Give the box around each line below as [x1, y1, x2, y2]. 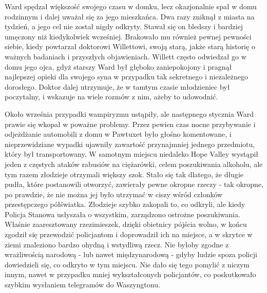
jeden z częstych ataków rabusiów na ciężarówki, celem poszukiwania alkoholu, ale [5, 158, 263, 169]
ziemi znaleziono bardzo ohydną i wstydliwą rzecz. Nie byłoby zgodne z [5, 239, 229, 249]
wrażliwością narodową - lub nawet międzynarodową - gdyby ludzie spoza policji [5, 249, 257, 260]
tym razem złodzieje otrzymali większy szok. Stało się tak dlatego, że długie [5, 169, 244, 179]
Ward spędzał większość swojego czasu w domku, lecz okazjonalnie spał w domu [5, 1, 257, 11]
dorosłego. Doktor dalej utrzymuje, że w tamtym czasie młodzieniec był [5, 81, 230, 92]
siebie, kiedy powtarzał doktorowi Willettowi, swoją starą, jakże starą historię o [5, 41, 255, 52]
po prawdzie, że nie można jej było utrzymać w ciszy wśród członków [5, 189, 223, 199]
